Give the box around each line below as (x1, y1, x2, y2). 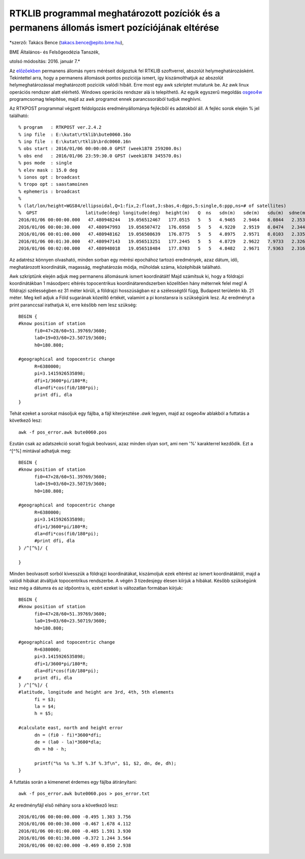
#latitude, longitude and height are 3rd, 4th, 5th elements (18, 690, 174, 695)
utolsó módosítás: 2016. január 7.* (9, 59, 80, 65)
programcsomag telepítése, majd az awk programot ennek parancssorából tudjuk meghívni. (9, 96, 202, 102)
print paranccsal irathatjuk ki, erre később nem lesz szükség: (9, 302, 137, 308)
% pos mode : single (18, 160, 72, 166)
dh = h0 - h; (34, 746, 67, 752)
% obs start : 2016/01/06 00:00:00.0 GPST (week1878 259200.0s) (18, 146, 182, 152)
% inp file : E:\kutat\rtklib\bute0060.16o (18, 131, 132, 137)
